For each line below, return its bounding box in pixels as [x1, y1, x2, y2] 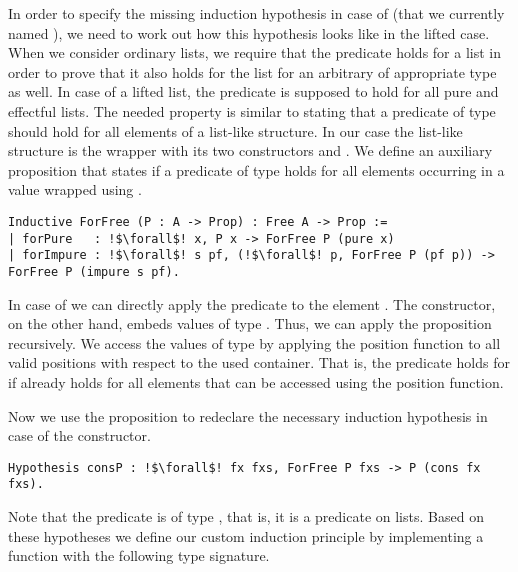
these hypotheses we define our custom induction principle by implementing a [8, 525, 484, 546]
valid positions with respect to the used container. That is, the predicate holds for [8, 352, 510, 373]
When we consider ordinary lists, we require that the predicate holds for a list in [8, 42, 501, 63]
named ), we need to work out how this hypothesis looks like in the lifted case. [8, 22, 490, 43]
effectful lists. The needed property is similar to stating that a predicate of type [8, 100, 496, 121]
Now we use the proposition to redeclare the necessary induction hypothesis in [8, 405, 488, 426]
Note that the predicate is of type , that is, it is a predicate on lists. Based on [8, 506, 484, 527]
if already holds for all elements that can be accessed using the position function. [8, 371, 504, 392]
